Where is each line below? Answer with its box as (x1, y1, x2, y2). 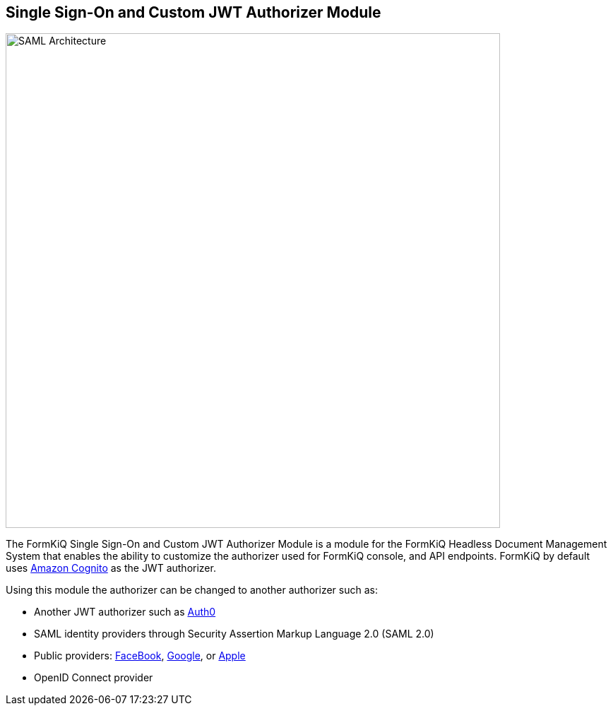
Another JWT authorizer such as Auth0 (34, 606, 216, 618)
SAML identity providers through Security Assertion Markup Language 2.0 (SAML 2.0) (34, 628, 434, 640)
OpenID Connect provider (34, 671, 153, 684)
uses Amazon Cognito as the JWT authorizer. (6, 562, 216, 575)
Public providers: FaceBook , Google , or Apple (34, 650, 246, 662)
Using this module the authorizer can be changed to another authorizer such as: (6, 584, 378, 597)
